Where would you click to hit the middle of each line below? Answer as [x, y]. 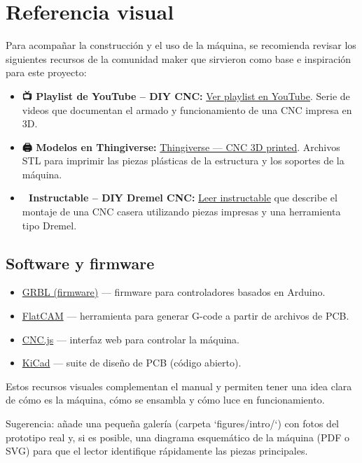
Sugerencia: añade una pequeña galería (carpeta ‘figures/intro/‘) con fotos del [172, 423]
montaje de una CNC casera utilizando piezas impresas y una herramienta [181, 212]
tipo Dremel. [49, 225]
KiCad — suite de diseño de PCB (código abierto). [132, 363]
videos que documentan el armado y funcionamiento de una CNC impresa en [187, 109]
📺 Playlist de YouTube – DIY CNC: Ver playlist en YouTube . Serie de [186, 95]
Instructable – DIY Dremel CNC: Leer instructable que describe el [183, 198]
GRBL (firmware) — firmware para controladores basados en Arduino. [174, 292]
